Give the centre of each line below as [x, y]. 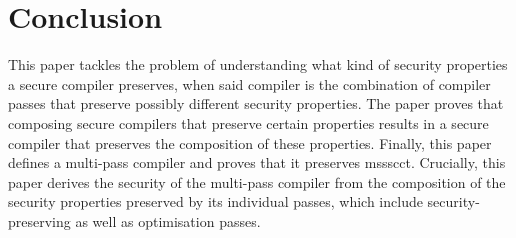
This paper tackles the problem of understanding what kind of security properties [258, 64]
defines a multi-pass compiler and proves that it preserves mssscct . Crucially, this [257, 162]
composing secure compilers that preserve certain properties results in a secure [248, 122]
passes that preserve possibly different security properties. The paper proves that [256, 103]
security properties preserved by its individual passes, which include [215, 201]
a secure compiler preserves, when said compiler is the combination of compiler [249, 83]
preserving [39, 220]
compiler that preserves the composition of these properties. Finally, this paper [250, 142]
